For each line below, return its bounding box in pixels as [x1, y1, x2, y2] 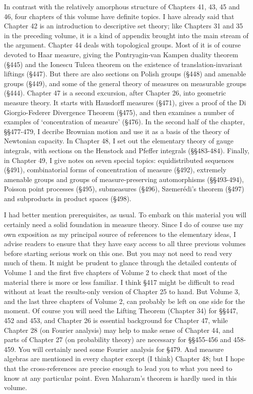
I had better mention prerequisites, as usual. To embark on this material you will [4, 209, 247, 220]
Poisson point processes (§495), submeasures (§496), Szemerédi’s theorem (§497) [4, 184, 244, 194]
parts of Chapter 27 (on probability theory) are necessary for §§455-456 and [4, 334, 232, 345]
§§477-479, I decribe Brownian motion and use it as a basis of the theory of [4, 126, 230, 136]
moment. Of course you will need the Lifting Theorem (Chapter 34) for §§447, [4, 305, 238, 316]
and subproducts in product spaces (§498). [4, 193, 131, 203]
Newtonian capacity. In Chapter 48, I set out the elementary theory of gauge [4, 136, 233, 146]
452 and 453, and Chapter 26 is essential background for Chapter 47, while [4, 315, 228, 325]
